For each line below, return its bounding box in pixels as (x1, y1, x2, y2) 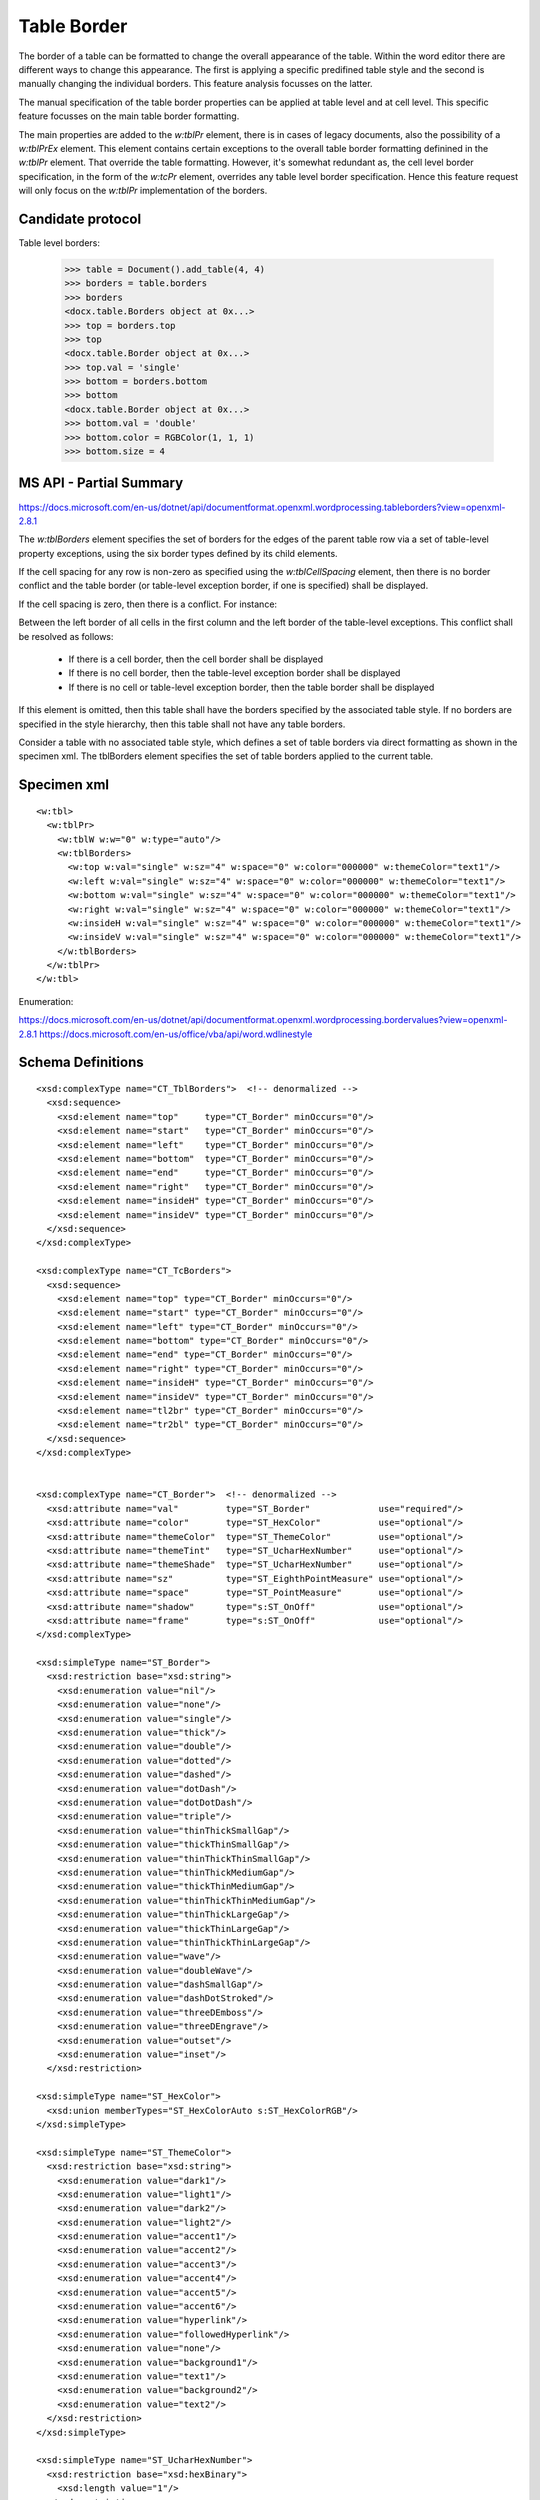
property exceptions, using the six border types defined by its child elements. (18, 547, 339, 559)
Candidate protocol (18, 210, 142, 227)
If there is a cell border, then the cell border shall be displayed (68, 653, 324, 665)
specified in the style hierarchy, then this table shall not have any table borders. (18, 718, 346, 730)
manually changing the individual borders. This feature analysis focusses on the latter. (18, 78, 374, 90)
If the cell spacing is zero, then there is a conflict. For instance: (18, 598, 278, 610)
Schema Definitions (18, 1054, 144, 1071)
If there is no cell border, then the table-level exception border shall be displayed (68, 667, 401, 679)
